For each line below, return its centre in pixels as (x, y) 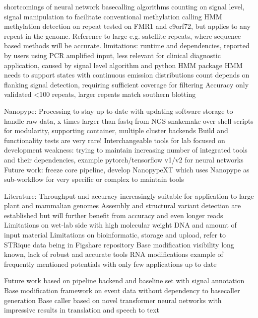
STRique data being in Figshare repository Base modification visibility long (119, 244)
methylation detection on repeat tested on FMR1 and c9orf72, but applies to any (127, 26)
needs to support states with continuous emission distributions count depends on (127, 75)
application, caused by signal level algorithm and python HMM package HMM (123, 65)
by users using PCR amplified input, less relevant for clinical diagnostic (112, 55)
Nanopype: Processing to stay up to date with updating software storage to (119, 111)
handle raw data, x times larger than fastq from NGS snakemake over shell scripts (129, 120)
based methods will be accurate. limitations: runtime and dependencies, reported (127, 45)
